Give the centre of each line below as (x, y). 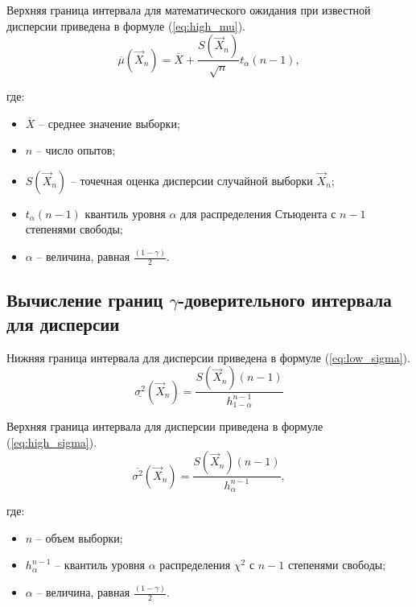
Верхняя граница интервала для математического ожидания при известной (189, 10)
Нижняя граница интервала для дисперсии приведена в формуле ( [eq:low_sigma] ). (208, 357)
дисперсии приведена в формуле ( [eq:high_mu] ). (126, 25)
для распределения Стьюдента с (258, 213)
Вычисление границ (85, 300)
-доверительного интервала (285, 300)
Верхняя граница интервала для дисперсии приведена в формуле (165, 426)
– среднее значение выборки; (109, 123)
